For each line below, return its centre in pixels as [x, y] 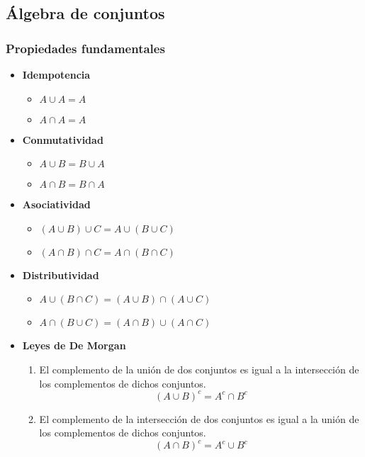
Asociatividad [56, 204]
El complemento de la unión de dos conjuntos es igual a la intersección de [199, 369]
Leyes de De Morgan [74, 345]
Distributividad [61, 275]
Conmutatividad [63, 139]
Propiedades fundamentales [85, 48]
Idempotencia [56, 74]
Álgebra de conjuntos [85, 13]
